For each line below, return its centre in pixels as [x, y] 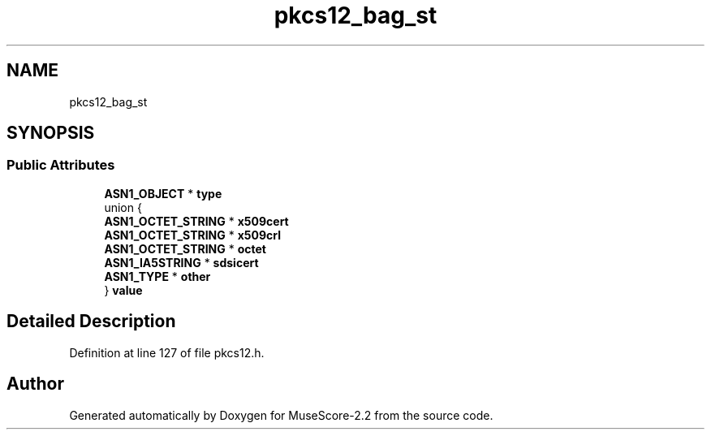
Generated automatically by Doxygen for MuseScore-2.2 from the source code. [281, 415]
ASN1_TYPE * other [157, 276]
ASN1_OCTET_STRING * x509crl [193, 235]
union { [123, 207]
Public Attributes [61, 165]
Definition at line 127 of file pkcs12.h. [167, 352]
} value [123, 290]
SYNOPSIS [51, 133]
